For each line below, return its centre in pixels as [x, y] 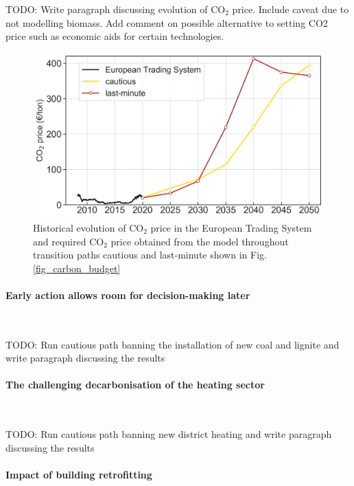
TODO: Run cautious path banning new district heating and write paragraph [169, 434]
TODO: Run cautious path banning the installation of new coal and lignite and [173, 344]
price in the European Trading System [231, 227]
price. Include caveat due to [291, 9]
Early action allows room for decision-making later [128, 295]
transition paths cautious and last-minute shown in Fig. [150, 255]
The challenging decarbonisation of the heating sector [135, 385]
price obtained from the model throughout [200, 241]
